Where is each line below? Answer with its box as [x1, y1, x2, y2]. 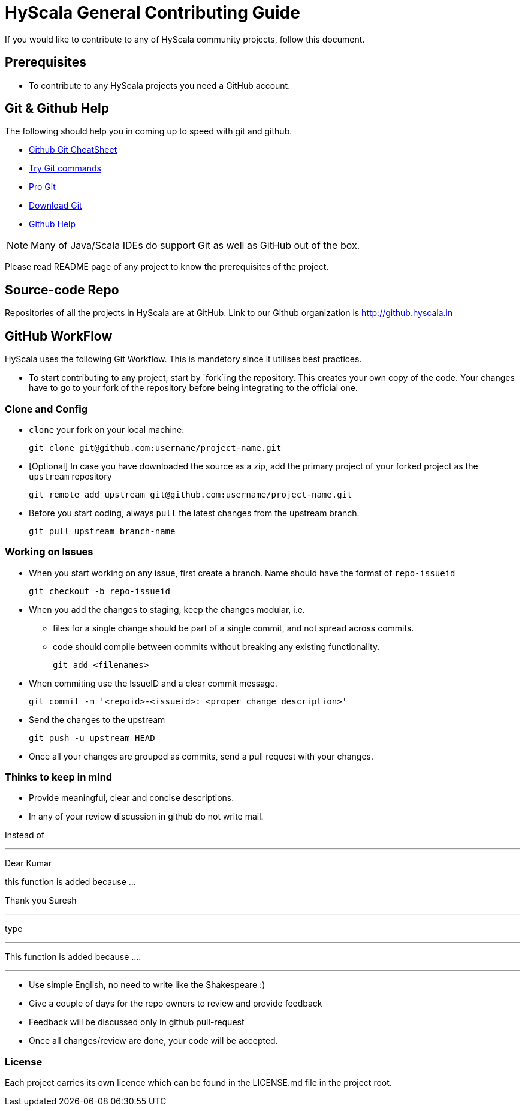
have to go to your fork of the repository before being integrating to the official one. [29, 383, 358, 393]
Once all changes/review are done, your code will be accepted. [29, 1035, 278, 1046]
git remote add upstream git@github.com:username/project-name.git [29, 489, 352, 499]
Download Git [29, 200, 82, 211]
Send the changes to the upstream [29, 714, 165, 725]
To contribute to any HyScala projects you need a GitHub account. [29, 80, 291, 91]
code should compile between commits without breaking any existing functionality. [53, 641, 380, 652]
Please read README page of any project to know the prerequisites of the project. [5, 261, 329, 272]
